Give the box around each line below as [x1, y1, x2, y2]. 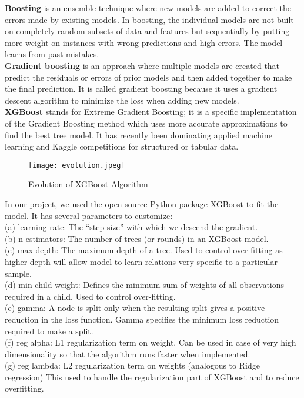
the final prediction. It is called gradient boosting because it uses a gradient [5, 82, 278, 95]
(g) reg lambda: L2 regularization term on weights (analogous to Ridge [5, 359, 260, 372]
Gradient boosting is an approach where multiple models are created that [5, 59, 280, 71]
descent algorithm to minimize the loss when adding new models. [5, 94, 239, 106]
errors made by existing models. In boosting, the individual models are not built [5, 13, 294, 25]
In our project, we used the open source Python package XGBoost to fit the [5, 197, 279, 210]
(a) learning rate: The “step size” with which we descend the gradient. [5, 221, 258, 233]
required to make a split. [5, 324, 93, 337]
